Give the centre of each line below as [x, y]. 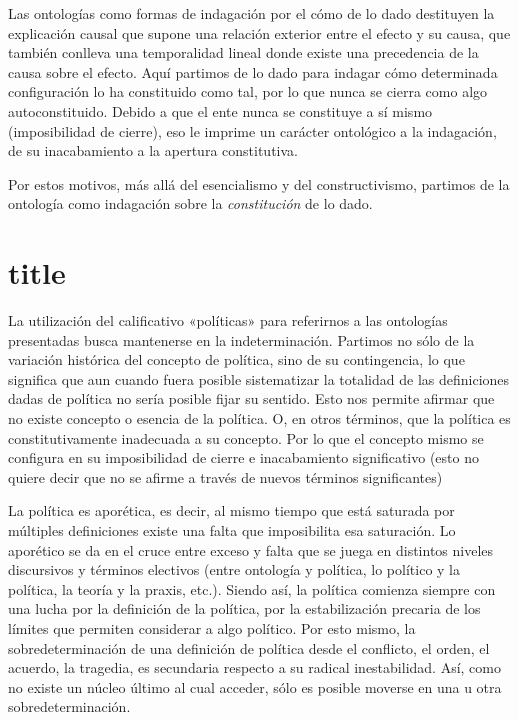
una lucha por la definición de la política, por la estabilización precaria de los [244, 608]
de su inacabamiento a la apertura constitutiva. [153, 150]
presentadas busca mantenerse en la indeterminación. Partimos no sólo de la [241, 339]
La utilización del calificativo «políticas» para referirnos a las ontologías [228, 320]
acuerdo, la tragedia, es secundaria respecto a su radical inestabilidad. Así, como [254, 667]
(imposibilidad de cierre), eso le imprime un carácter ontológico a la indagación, [252, 130]
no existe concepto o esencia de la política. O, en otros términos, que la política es [259, 418]
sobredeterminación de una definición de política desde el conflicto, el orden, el [249, 647]
